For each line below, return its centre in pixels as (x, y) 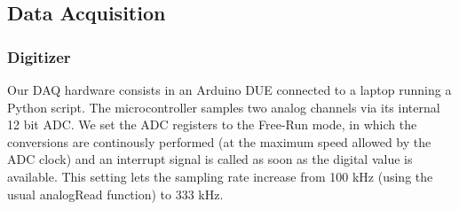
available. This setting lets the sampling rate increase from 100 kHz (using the (220, 176)
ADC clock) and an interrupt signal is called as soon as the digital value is (210, 159)
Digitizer (39, 56)
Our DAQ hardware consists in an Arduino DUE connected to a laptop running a (229, 89)
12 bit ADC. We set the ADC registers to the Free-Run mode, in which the (212, 124)
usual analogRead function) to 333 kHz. (115, 194)
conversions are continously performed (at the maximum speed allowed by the (219, 141)
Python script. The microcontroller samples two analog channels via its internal (224, 107)
